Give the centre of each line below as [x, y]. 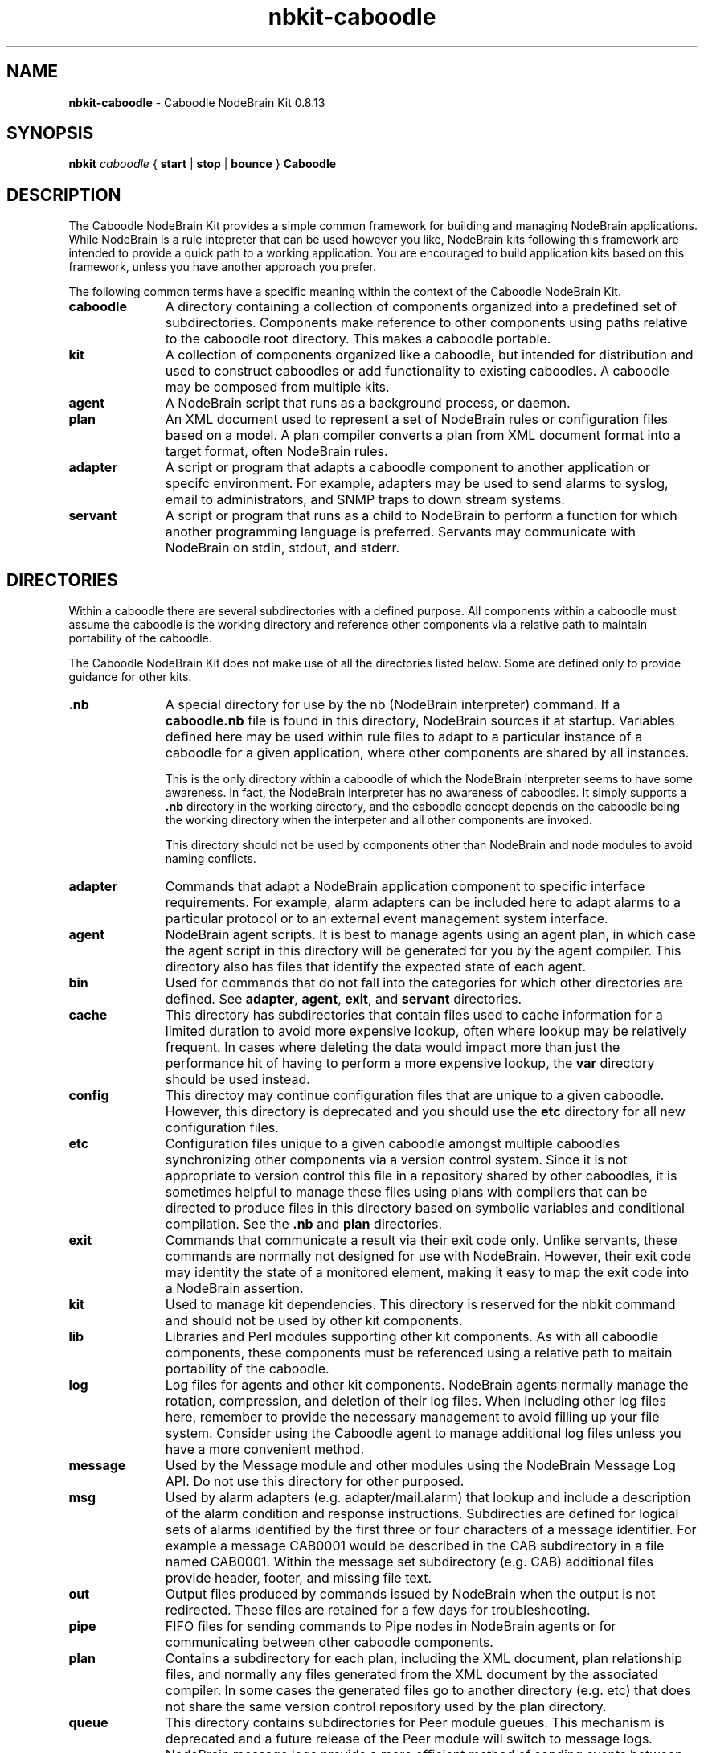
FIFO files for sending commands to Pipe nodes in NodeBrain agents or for [391, 1626]
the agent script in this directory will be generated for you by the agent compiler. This [423, 951]
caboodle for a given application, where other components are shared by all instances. [427, 753]
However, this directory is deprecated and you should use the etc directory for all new [425, 1112]
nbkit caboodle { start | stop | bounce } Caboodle [203, 164]
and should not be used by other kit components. [314, 1321]
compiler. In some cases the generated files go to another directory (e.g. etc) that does [428, 1691]
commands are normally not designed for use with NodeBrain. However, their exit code [428, 1256]
